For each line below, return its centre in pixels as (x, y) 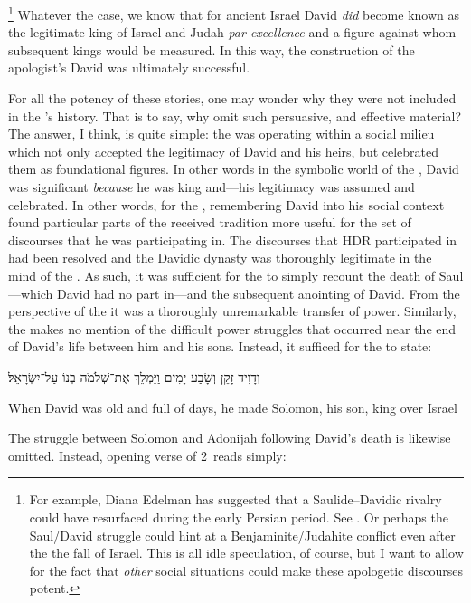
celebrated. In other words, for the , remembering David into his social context (226, 204)
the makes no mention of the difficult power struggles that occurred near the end (232, 328)
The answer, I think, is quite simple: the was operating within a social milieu (221, 134)
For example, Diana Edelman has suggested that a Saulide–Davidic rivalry (235, 499)
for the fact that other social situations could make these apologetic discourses (246, 570)
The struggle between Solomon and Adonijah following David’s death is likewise (230, 438)
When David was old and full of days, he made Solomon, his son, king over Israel (233, 407)
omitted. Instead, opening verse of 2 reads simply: (147, 455)
